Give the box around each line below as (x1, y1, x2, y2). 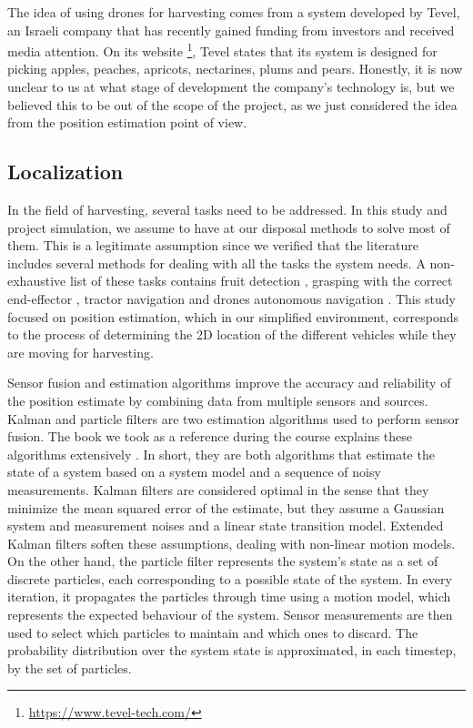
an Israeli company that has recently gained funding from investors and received (7, 20, 455, 39)
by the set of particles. (7, 658, 132, 677)
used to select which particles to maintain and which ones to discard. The (7, 622, 418, 642)
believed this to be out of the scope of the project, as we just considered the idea (7, 95, 458, 114)
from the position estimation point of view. (7, 113, 247, 132)
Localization (7, 157, 124, 186)
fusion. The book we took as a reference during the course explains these (7, 427, 413, 446)
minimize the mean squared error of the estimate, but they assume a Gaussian (7, 498, 445, 517)
